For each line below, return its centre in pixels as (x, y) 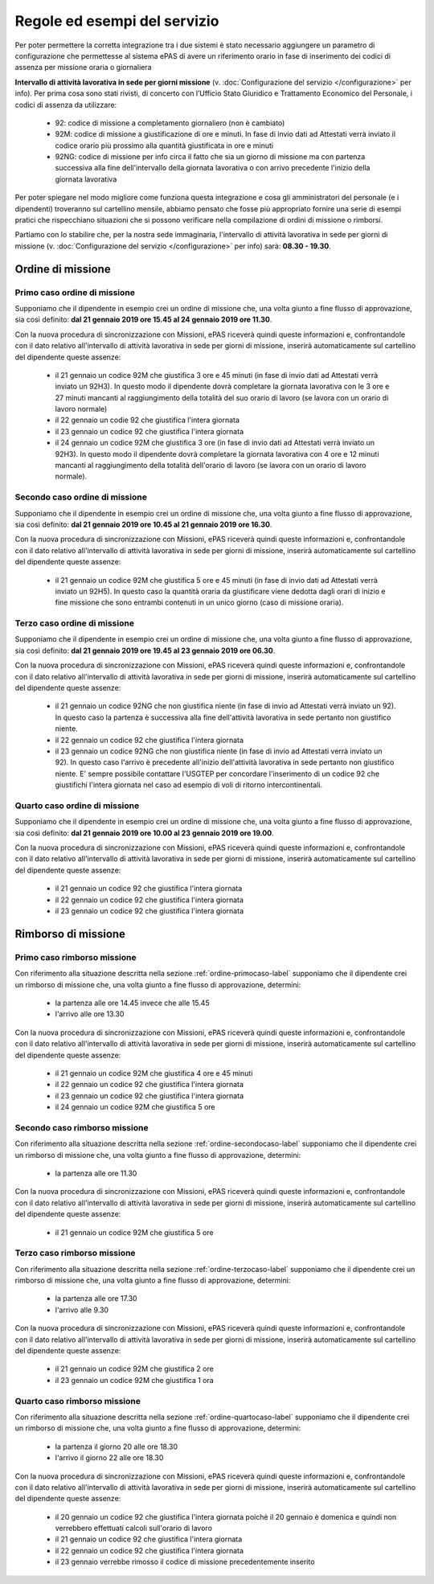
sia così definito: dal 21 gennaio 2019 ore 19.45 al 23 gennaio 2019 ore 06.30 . (145, 650)
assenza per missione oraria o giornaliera (83, 68)
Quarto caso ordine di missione (77, 806)
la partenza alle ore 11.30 (96, 1173)
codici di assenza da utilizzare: (66, 105)
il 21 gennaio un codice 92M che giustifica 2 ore (135, 1369)
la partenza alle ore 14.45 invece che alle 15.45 (132, 1003)
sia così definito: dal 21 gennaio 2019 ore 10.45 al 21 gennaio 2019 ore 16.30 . (143, 524)
